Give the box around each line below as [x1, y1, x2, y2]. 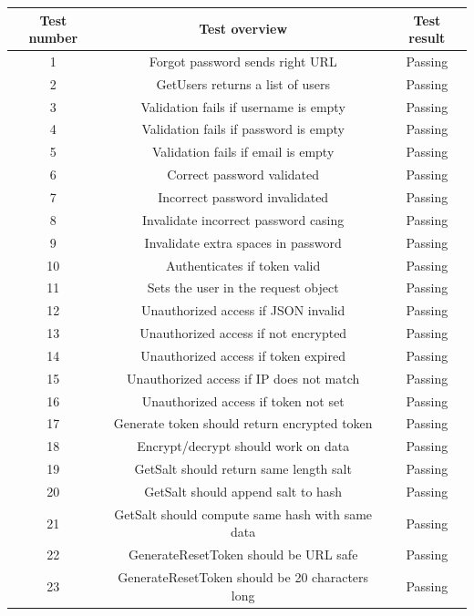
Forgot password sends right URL [149, 51, 337, 70]
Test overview [199, 19, 288, 38]
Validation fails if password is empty [141, 119, 345, 139]
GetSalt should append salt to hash [144, 481, 343, 500]
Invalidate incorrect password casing [142, 210, 345, 229]
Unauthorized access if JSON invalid [141, 301, 345, 320]
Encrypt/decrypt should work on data [137, 436, 350, 456]
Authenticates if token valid [166, 255, 321, 274]
